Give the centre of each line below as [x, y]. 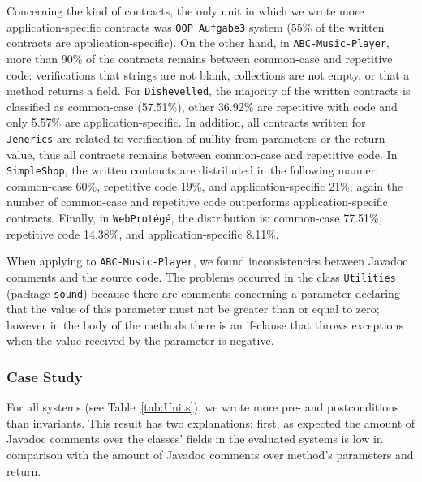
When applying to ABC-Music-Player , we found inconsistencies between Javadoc [207, 261]
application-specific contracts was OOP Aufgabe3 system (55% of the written [196, 26]
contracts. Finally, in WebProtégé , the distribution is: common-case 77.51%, [194, 218]
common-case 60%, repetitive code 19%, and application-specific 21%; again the [205, 185]
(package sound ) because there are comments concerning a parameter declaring [203, 293]
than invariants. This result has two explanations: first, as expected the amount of [211, 422]
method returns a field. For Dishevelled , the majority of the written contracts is [209, 90]
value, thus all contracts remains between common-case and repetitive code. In [202, 154]
